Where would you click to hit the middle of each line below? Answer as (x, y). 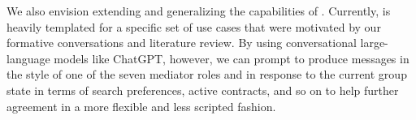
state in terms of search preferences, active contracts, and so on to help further (203, 90)
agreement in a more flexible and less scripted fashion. (141, 106)
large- (374, 43)
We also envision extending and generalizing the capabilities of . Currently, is (199, 11)
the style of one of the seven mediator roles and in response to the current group (207, 74)
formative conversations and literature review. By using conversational (182, 43)
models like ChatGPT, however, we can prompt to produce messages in (232, 58)
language (28, 58)
